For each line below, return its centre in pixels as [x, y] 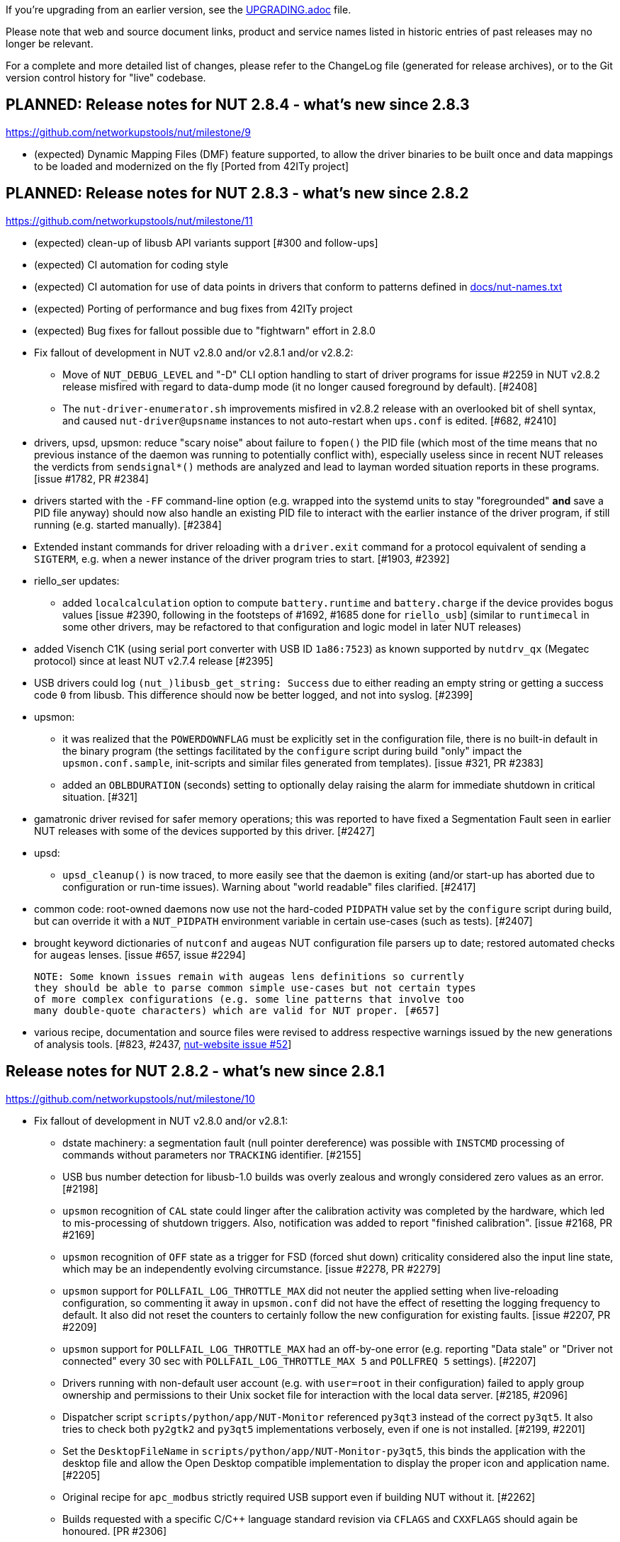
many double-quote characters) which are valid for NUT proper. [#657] [237, 1010]
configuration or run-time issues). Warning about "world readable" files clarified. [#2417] [269, 887]
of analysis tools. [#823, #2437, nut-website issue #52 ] [163, 1044]
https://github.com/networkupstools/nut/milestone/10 [130, 1098]
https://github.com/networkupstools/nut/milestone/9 [129, 132]
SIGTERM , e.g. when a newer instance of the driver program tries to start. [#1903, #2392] [242, 558]
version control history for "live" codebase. [106, 78]
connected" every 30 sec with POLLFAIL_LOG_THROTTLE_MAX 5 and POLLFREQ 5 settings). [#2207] [299, 1361]
